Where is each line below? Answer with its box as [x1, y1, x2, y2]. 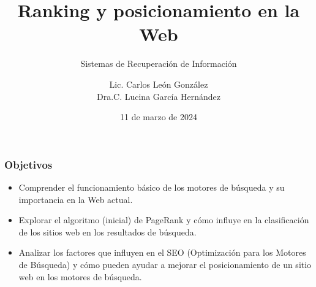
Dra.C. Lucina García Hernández [96, 90, 221, 102]
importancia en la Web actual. [18, 193, 133, 205]
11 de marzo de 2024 [119, 110, 197, 123]
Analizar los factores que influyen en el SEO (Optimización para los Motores [18, 246, 306, 259]
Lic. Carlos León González [109, 77, 208, 90]
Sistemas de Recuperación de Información [80, 57, 237, 70]
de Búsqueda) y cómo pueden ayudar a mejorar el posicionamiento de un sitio [18, 258, 312, 270]
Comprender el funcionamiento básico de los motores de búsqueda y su [18, 180, 285, 193]
